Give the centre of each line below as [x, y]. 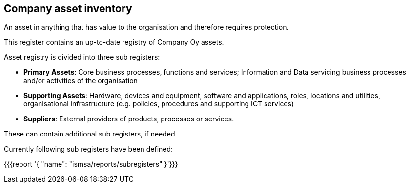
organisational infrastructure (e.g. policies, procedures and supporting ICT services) [159, 104]
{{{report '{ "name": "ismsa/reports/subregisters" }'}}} [91, 164]
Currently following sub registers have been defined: [89, 149]
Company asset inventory [68, 8]
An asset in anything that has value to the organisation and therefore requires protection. [146, 27]
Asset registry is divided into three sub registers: [82, 57]
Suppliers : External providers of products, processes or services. [129, 119]
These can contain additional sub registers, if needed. [91, 134]
